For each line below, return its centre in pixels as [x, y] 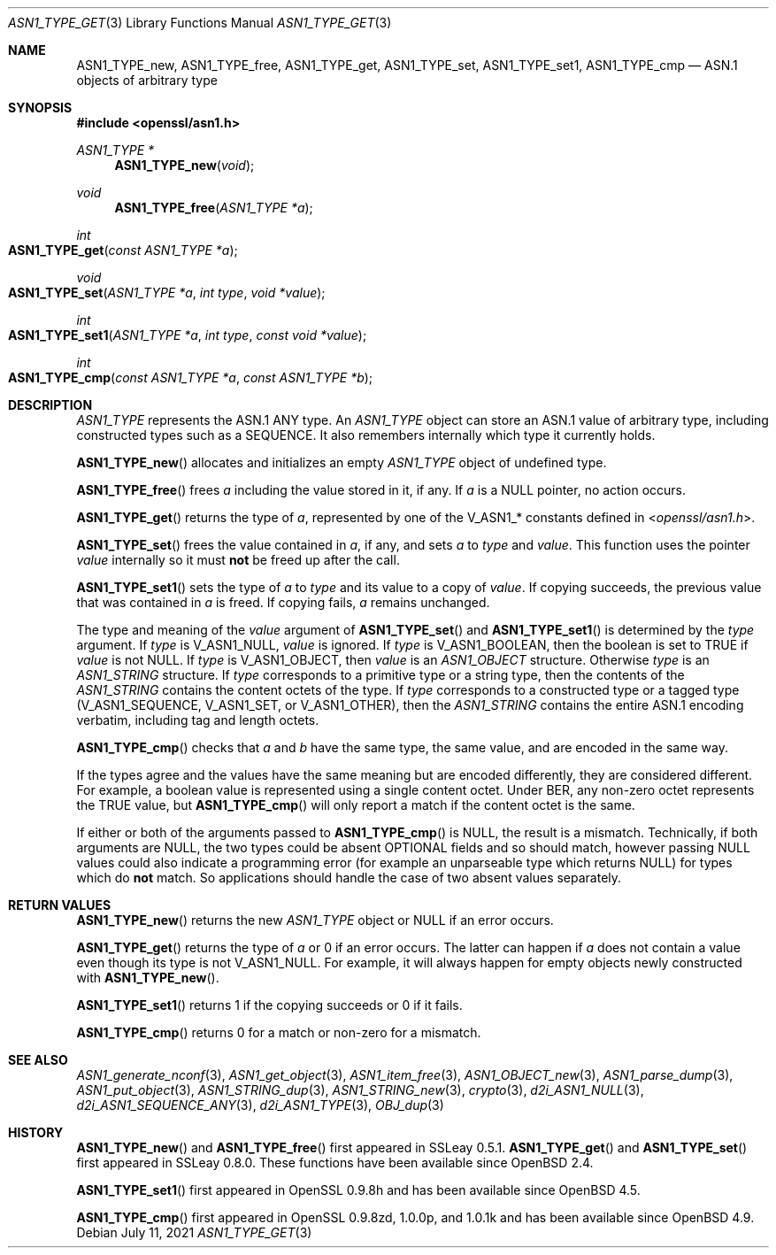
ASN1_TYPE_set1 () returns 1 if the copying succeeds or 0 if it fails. [269, 1005]
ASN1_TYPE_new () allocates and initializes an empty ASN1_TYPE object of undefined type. [342, 462]
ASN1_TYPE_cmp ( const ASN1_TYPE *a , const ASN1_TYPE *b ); [191, 377]
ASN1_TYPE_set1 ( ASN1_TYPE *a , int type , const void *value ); [188, 335]
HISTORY [36, 1132]
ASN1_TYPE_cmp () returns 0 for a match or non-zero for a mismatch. [279, 1032]
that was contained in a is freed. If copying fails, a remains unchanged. [283, 602]
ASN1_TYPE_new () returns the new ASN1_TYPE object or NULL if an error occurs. [315, 920]
